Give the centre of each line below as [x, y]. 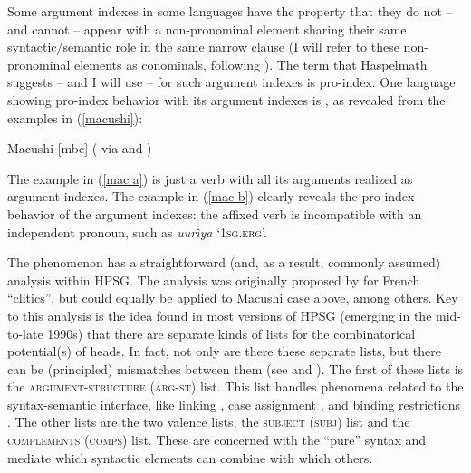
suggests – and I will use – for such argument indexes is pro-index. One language [231, 82]
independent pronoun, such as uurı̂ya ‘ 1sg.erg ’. [137, 232]
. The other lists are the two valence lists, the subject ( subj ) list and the [209, 422]
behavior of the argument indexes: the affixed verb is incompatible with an [215, 213]
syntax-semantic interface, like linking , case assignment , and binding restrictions [234, 404]
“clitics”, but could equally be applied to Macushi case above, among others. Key [233, 298]
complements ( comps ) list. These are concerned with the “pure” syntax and [217, 440]
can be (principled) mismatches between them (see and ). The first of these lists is [235, 368]
